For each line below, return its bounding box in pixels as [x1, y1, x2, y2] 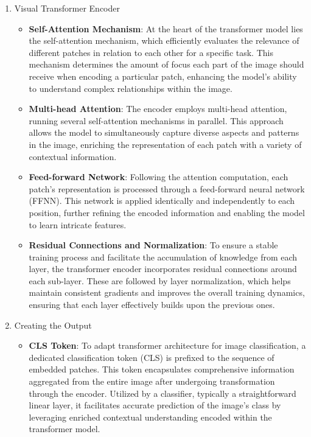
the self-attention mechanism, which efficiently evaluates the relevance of [29, 34, 299, 47]
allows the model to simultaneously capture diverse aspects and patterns [29, 126, 299, 139]
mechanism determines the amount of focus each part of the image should [29, 58, 304, 71]
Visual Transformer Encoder [14, 2, 120, 14]
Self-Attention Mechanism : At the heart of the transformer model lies [29, 22, 303, 35]
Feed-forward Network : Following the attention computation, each [29, 170, 288, 183]
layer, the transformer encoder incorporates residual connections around [29, 262, 297, 275]
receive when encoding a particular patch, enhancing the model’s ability [29, 69, 297, 82]
